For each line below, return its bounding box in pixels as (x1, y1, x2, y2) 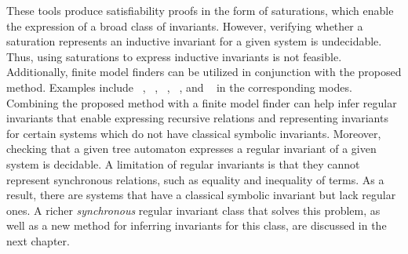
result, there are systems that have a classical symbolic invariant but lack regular (6, 187, 396, 203)
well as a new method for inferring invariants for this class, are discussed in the (6, 217, 387, 234)
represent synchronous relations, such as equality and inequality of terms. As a (6, 171, 384, 187)
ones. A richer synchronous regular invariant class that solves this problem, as (6, 201, 381, 218)
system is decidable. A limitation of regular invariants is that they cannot (6, 155, 360, 172)
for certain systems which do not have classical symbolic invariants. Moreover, (6, 125, 381, 141)
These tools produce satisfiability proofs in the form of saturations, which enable (6, 2, 394, 18)
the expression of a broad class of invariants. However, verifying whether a (6, 17, 363, 34)
